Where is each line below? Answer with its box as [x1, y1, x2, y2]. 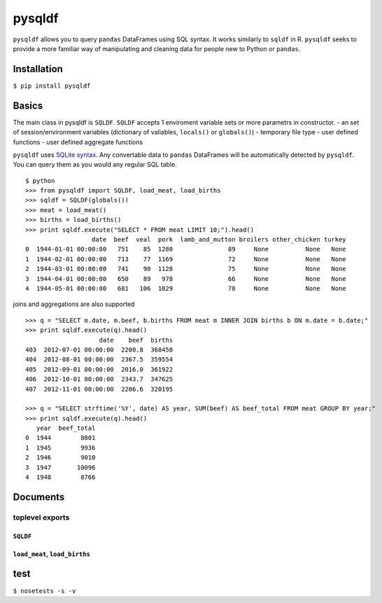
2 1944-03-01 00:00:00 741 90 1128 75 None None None [25, 265, 346, 273]
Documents [13, 491, 65, 503]
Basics [13, 99, 43, 111]
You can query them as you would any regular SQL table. [13, 160, 178, 169]
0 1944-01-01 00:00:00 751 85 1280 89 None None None [25, 245, 346, 254]
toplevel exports [13, 512, 70, 522]
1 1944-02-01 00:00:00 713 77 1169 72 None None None [25, 255, 346, 263]
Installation [13, 63, 63, 75]
